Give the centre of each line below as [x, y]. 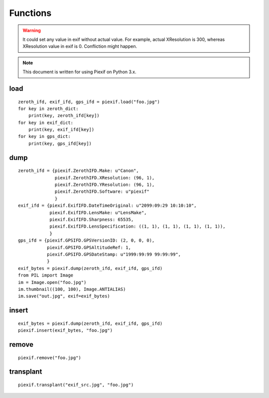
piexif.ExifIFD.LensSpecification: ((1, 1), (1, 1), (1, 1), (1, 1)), [137, 226]
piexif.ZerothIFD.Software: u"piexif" [102, 192]
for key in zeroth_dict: [48, 109]
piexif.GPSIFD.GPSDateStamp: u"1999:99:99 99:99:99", [114, 254]
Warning [32, 30]
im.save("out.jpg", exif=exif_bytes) [64, 296]
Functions [30, 13]
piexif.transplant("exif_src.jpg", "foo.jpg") [76, 385]
